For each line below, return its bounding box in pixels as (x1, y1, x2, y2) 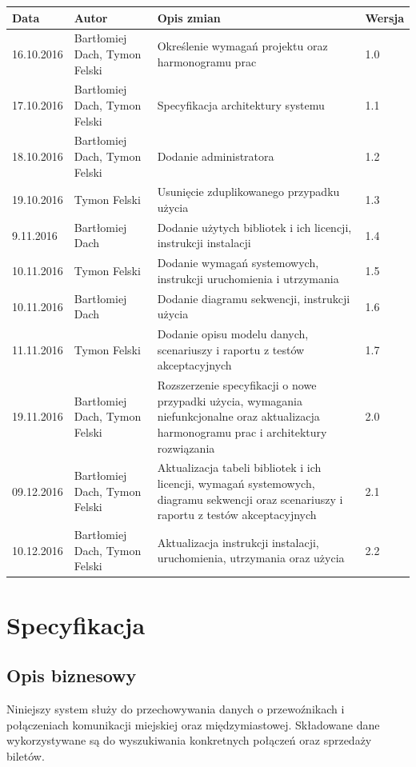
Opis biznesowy (6, 663, 137, 688)
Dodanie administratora (157, 148, 274, 164)
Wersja (365, 9, 404, 26)
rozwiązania (157, 439, 215, 456)
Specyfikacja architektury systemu (157, 96, 325, 113)
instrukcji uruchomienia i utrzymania (157, 270, 339, 286)
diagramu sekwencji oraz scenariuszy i (157, 490, 343, 507)
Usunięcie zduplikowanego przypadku (157, 183, 340, 200)
